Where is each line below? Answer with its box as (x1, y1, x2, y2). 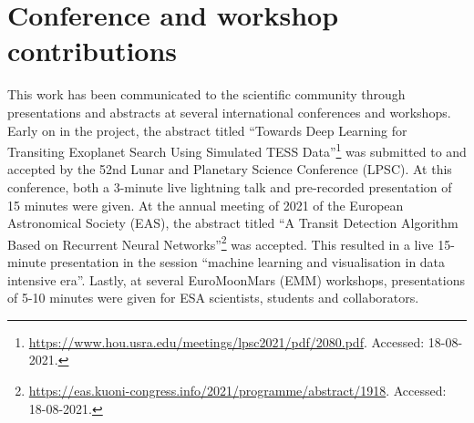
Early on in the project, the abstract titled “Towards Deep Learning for (7, 120, 407, 139)
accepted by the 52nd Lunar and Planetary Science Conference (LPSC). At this (7, 160, 452, 179)
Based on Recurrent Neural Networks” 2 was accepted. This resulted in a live (7, 232, 434, 253)
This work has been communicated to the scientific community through (7, 85, 406, 104)
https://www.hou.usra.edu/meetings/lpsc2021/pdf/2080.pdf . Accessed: (28, 332, 425, 351)
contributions (7, 32, 178, 69)
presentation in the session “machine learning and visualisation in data (50, 252, 446, 271)
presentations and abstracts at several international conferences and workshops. (7, 102, 451, 121)
